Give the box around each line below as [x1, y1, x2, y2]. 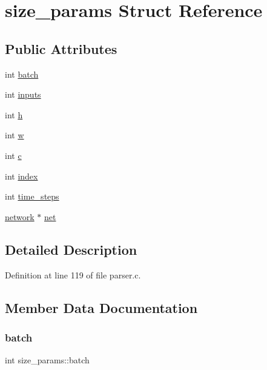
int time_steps [5, 190, 59, 203]
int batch [5, 67, 39, 80]
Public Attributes [5, 39, 117, 58]
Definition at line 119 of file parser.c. [5, 268, 141, 281]
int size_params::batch [5, 354, 90, 366]
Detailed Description [5, 240, 137, 258]
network [5, 210, 35, 223]
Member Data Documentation [5, 298, 198, 317]
